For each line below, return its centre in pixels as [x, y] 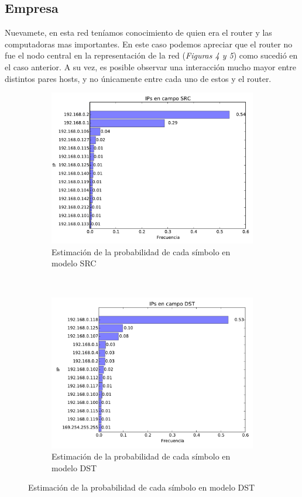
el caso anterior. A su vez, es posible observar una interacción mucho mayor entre [150, 66]
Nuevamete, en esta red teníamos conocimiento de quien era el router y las [138, 32]
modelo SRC [74, 263]
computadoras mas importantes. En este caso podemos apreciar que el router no [149, 44]
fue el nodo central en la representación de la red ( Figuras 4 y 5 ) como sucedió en [151, 55]
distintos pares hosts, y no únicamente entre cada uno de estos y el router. [138, 78]
